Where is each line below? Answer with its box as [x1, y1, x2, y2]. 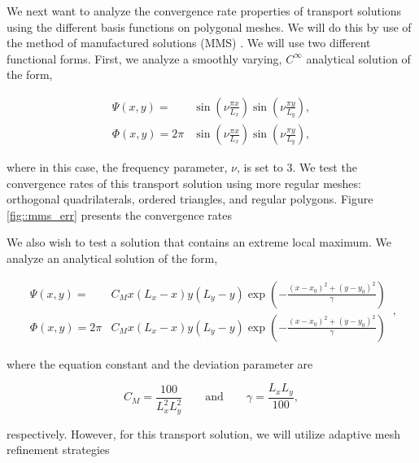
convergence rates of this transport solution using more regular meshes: [7, 174, 361, 191]
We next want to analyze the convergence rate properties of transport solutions [7, 2, 402, 19]
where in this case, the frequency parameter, [7, 159, 228, 176]
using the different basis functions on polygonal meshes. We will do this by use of [7, 18, 412, 35]
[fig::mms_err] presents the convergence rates [7, 206, 232, 223]
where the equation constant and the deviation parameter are [7, 355, 313, 372]
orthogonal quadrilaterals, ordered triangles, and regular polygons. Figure [7, 190, 373, 207]
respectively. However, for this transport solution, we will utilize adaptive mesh [7, 425, 400, 442]
